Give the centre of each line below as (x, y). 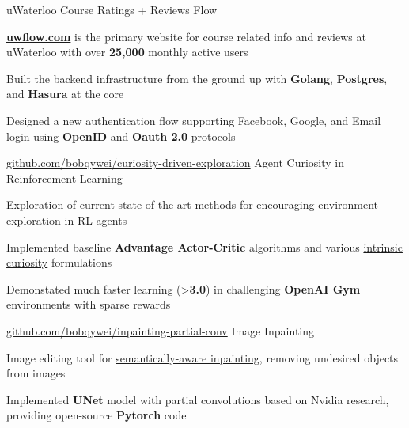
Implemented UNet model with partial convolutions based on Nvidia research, (198, 399)
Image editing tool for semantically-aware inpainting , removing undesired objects (203, 357)
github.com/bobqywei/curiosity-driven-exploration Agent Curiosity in (176, 163)
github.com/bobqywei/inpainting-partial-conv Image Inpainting (161, 330)
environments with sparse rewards (89, 304)
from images (36, 373)
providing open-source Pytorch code (97, 415)
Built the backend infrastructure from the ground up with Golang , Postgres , (197, 78)
